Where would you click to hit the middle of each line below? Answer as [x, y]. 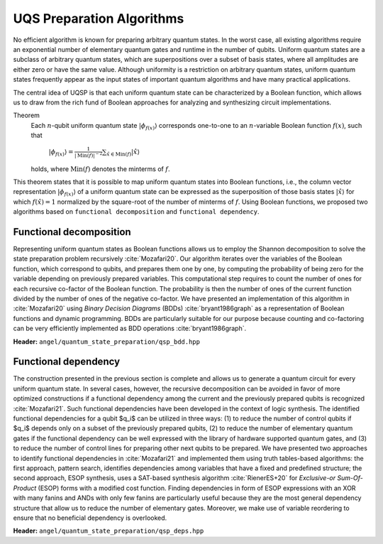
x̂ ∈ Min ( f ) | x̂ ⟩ [123, 153]
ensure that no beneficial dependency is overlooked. [90, 518]
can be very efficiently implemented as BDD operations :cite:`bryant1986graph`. [130, 328]
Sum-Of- [350, 478]
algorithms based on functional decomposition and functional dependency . [136, 212]
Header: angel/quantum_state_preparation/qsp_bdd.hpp [106, 342]
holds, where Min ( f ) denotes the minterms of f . [100, 169]
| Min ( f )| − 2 [89, 155]
